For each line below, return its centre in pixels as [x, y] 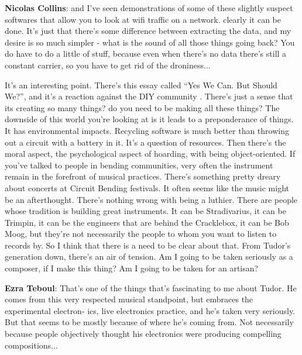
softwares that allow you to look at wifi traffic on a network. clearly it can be [143, 19]
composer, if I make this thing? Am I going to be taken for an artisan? [132, 268]
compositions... [31, 345]
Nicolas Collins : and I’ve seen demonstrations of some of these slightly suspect [149, 8]
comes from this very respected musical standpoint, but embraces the [129, 299]
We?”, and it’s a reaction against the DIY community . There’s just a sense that [149, 96]
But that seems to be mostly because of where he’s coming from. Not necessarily [149, 322]
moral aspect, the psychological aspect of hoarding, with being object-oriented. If [150, 154]
